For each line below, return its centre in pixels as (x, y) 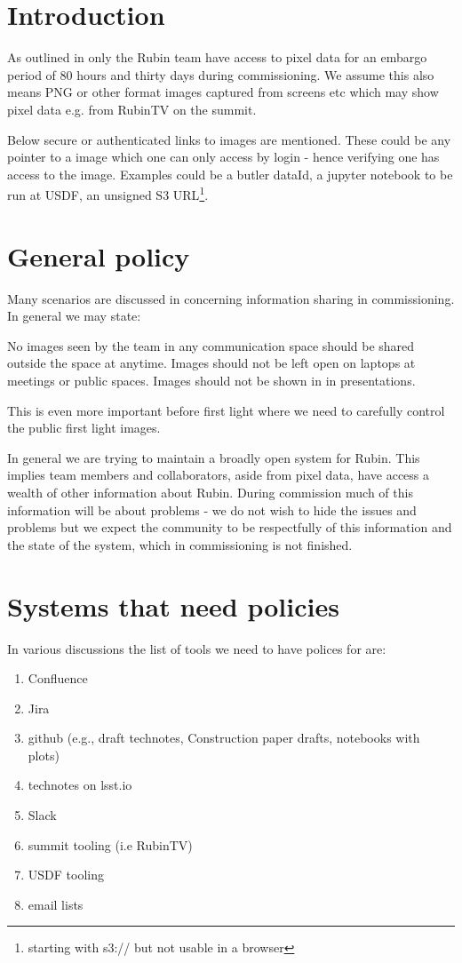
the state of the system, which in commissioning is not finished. (180, 544)
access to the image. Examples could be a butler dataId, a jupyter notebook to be (230, 174)
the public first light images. (84, 428)
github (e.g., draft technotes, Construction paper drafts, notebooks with (224, 738)
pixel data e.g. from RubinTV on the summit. (132, 109)
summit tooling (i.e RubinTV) (110, 844)
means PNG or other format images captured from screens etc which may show (223, 92)
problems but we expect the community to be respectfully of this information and (230, 527)
